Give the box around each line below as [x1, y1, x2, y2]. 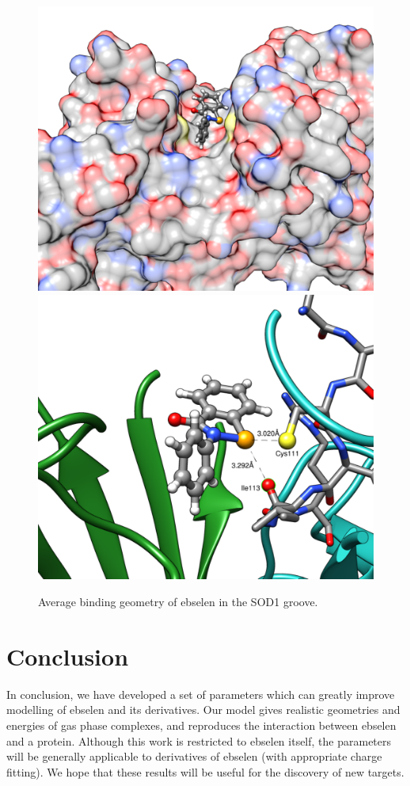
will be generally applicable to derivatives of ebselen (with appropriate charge [6, 748, 382, 765]
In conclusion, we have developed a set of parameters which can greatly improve [6, 685, 395, 702]
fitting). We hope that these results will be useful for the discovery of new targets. [6, 763, 404, 780]
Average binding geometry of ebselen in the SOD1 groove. [38, 593, 318, 609]
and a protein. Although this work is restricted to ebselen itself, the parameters [6, 732, 392, 749]
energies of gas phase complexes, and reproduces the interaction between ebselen [6, 716, 397, 733]
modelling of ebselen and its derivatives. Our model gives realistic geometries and [6, 701, 401, 718]
